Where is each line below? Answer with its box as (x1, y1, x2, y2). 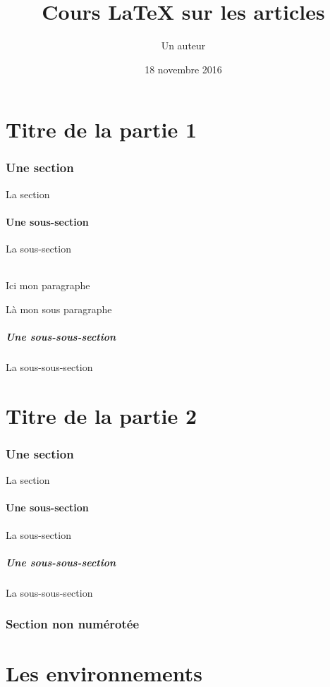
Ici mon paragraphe (6, 278, 90, 293)
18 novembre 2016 (145, 61, 222, 76)
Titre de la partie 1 (6, 115, 197, 144)
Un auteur (161, 38, 206, 53)
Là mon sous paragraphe (6, 301, 112, 316)
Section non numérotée (6, 615, 140, 633)
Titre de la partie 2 (6, 401, 197, 430)
